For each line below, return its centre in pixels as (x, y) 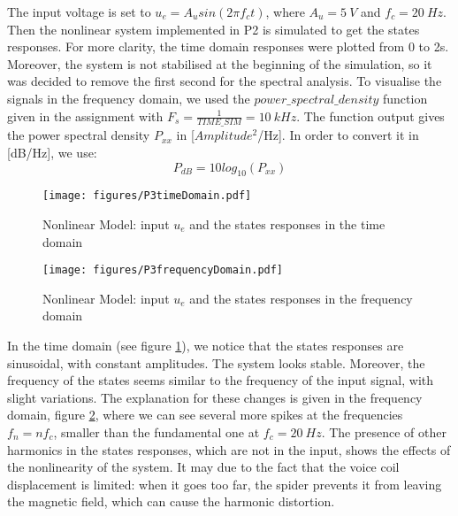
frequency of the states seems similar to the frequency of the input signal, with (221, 380)
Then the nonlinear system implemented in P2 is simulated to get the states (214, 29)
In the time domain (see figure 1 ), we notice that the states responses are (206, 346)
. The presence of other (384, 432)
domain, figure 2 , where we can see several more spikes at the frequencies (205, 415)
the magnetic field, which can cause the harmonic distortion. (171, 501)
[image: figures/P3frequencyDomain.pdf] (163, 270)
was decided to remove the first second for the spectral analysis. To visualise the (225, 81)
